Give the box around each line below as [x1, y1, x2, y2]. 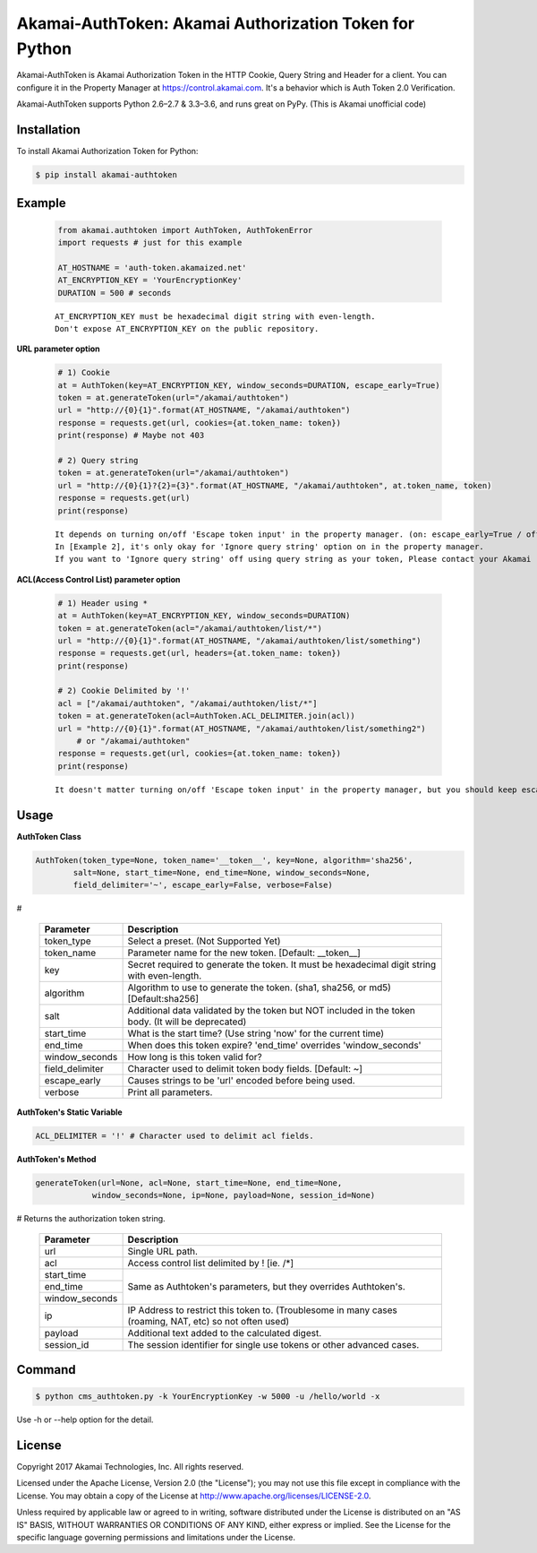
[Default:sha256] [127, 992, 200, 1005]
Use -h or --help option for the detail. [16, 1414, 154, 1425]
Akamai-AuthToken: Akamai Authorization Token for [16, 13, 415, 33]
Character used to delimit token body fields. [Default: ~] [127, 1062, 362, 1074]
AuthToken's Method [16, 1153, 97, 1164]
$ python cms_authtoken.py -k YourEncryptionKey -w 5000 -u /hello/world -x [35, 1392, 380, 1402]
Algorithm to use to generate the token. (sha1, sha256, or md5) [127, 981, 391, 994]
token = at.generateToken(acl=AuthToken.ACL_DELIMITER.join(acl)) [57, 711, 355, 721]
